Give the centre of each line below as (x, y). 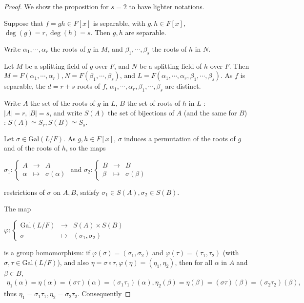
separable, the (25, 86)
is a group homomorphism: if (47, 253)
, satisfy (88, 192)
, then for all (194, 262)
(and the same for (210, 112)
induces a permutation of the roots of (180, 138)
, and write (66, 112)
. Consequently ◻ (104, 294)
